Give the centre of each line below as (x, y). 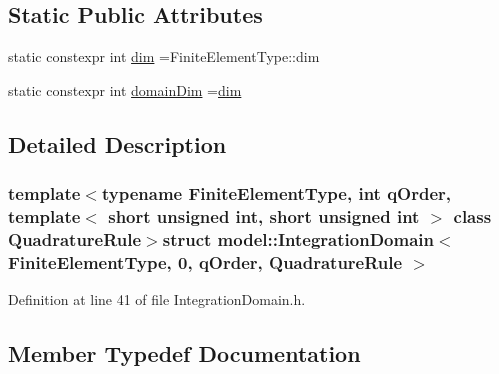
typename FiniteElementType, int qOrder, (276, 193)
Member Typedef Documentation (184, 353)
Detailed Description (117, 143)
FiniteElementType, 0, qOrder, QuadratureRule (205, 261)
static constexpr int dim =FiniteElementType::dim (164, 56)
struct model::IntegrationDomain (298, 238)
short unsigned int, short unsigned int (264, 216)
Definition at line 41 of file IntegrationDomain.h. (157, 299)
